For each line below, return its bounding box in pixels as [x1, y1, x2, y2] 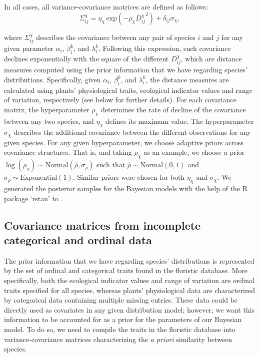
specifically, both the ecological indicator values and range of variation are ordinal [4, 275, 254, 286]
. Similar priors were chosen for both [72, 172, 185, 182]
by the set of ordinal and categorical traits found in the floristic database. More [4, 265, 248, 276]
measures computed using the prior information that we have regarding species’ [4, 64, 247, 75]
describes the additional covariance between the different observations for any [13, 127, 251, 137]
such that [96, 159, 125, 170]
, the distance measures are [145, 74, 229, 84]
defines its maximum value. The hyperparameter [105, 115, 254, 126]
